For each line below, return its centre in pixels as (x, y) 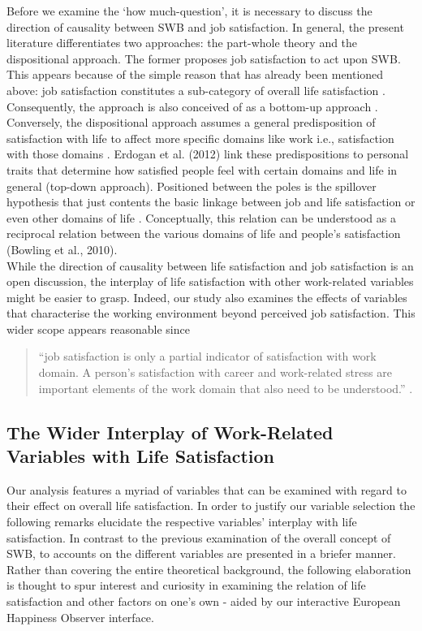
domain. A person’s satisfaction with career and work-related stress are (215, 372)
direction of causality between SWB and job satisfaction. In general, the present (205, 26)
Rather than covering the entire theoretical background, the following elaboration (209, 569)
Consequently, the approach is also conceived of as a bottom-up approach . (192, 106)
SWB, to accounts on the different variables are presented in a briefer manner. (201, 553)
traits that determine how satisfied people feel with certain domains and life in (202, 169)
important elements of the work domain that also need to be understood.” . (226, 388)
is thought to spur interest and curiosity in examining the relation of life (186, 585)
